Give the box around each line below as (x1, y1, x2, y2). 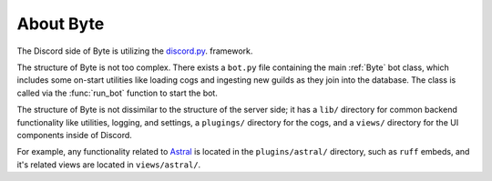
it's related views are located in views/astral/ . (16, 159, 201, 170)
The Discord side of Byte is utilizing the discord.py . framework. (16, 45, 253, 56)
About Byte (16, 14, 105, 34)
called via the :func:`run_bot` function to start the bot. (16, 87, 218, 98)
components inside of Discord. (16, 129, 132, 140)
